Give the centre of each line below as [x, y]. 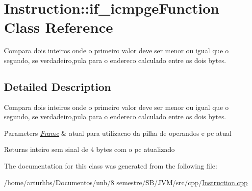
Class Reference [59, 27]
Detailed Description [58, 86]
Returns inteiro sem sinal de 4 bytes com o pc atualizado [89, 149]
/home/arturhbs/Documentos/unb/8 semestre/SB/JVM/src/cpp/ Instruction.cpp [126, 182]
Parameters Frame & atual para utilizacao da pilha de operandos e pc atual [118, 133]
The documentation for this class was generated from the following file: [111, 166]
